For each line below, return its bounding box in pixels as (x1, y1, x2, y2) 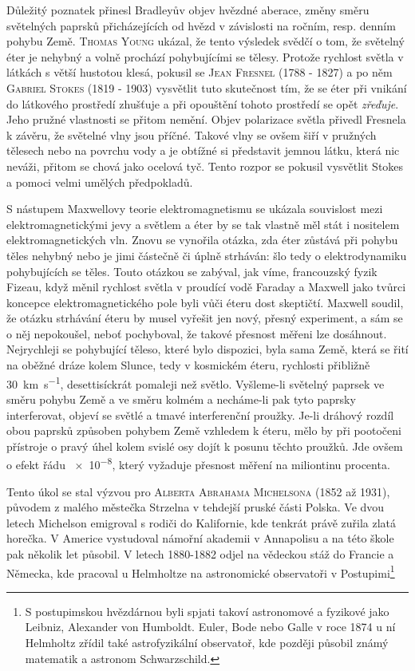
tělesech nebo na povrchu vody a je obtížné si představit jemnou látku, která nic (6, 142, 400, 159)
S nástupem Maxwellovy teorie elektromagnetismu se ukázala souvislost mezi (6, 200, 383, 217)
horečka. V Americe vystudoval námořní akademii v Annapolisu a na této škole (6, 530, 394, 547)
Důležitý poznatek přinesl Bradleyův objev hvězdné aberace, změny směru (6, 2, 370, 18)
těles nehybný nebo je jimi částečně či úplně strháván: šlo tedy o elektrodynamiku (6, 247, 407, 263)
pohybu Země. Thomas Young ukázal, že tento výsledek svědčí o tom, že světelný (6, 33, 405, 49)
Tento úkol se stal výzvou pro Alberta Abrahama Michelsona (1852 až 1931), (6, 483, 390, 499)
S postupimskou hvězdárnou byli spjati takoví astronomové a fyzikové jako (25, 602, 389, 619)
